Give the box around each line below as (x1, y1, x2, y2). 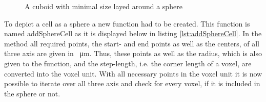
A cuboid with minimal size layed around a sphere (25, 1, 182, 11)
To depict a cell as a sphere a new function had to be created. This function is (4, 18, 250, 29)
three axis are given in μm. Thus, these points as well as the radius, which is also (4, 48, 262, 59)
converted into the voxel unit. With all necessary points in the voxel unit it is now (4, 68, 262, 79)
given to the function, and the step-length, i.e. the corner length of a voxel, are (4, 58, 252, 68)
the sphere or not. (4, 88, 60, 98)
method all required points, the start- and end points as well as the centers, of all (4, 38, 259, 48)
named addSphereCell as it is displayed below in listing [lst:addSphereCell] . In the (4, 28, 262, 39)
